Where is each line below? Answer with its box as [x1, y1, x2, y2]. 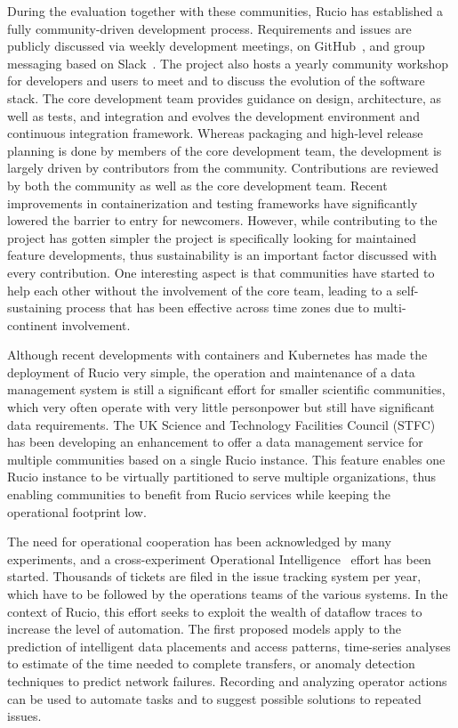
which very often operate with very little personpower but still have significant [7, 398, 435, 417]
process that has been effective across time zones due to [66, 298, 370, 317]
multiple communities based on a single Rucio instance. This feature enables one [7, 449, 446, 468]
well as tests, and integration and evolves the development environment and [7, 106, 420, 125]
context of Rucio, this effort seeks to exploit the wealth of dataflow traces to [7, 602, 422, 620]
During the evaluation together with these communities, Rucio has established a [7, 2, 444, 20]
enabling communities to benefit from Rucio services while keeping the [7, 485, 390, 504]
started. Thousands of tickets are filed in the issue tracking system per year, [7, 567, 422, 586]
